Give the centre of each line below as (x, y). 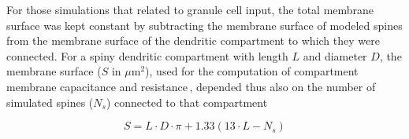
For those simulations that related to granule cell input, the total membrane (190, 9)
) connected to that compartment (187, 102)
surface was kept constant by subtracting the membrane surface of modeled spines (204, 25)
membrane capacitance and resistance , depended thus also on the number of (191, 86)
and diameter (335, 55)
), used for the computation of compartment (252, 71)
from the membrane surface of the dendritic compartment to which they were (193, 40)
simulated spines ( (50, 102)
